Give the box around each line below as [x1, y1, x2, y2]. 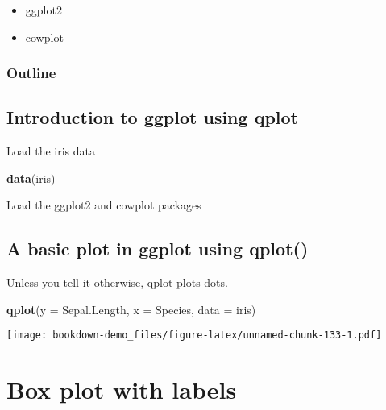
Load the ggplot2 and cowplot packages [6, 197, 201, 213]
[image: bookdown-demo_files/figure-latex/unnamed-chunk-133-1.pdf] [6, 329, 382, 342]
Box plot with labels [6, 373, 237, 406]
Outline [6, 63, 56, 83]
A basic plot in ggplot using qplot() [6, 236, 309, 261]
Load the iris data [6, 143, 95, 159]
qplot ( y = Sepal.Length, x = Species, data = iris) [6, 300, 256, 317]
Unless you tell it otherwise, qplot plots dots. [6, 274, 228, 291]
